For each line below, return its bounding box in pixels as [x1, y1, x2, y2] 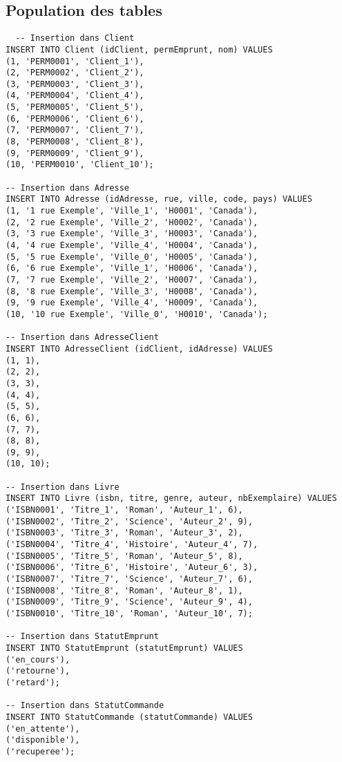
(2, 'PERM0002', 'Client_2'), [6, 68, 144, 78]
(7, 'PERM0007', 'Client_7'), [6, 125, 144, 135]
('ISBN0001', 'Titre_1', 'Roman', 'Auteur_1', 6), [6, 505, 243, 515]
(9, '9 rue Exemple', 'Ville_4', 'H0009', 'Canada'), [6, 298, 258, 308]
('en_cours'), [6, 654, 70, 665]
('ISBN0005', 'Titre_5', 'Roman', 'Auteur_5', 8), [6, 551, 243, 561]
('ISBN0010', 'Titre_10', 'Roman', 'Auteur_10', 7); [6, 609, 253, 619]
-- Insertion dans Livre [6, 482, 120, 492]
